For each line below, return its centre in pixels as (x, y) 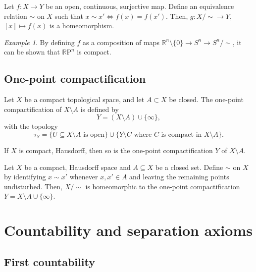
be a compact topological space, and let (84, 99)
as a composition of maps (121, 42)
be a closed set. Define (189, 167)
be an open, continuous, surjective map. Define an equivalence (140, 6)
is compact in (181, 135)
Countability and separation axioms (128, 230)
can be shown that (32, 52)
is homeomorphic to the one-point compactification (163, 186)
